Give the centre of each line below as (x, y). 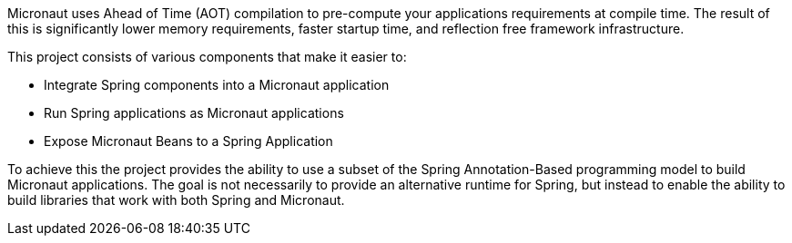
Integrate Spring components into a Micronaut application (217, 85)
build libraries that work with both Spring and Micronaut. (176, 200)
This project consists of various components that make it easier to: (207, 57)
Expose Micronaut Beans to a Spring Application (188, 141)
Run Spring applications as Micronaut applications (194, 113)
